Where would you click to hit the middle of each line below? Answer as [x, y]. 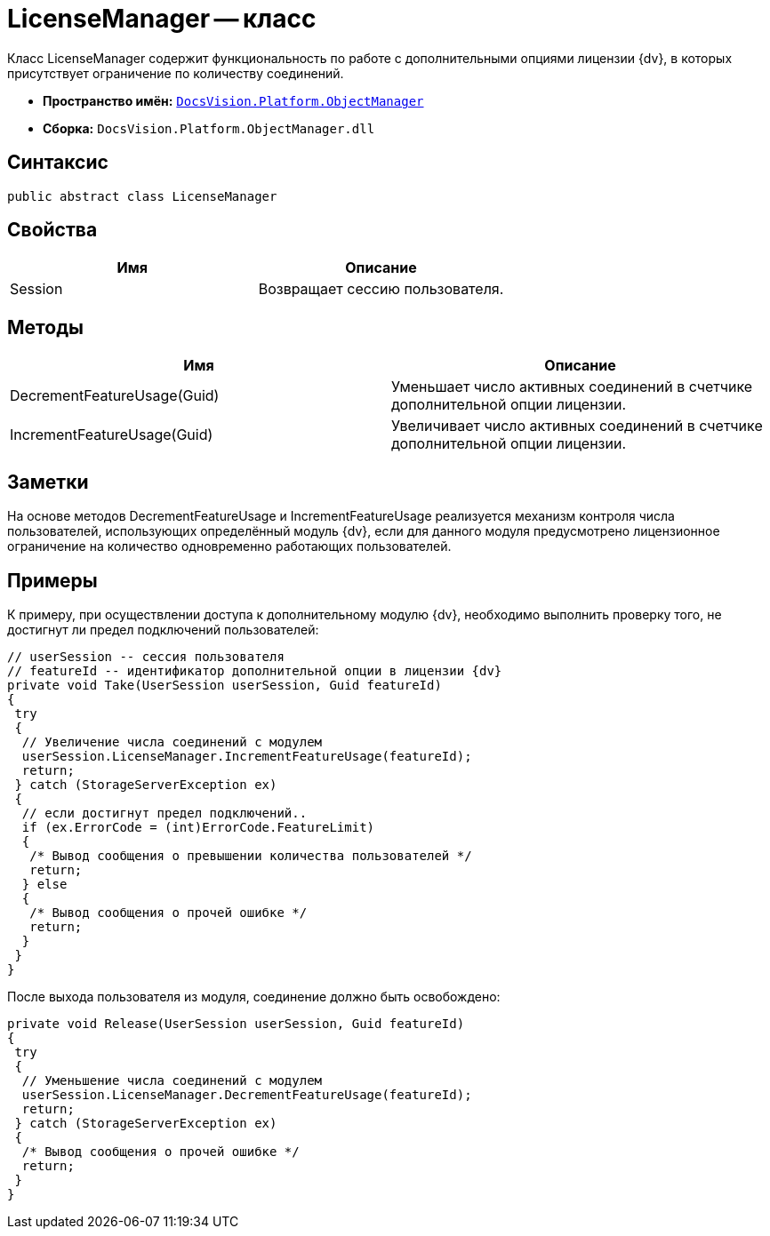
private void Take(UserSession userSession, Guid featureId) [225, 685]
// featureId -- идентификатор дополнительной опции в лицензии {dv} [255, 670]
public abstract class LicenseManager [142, 196]
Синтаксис [58, 163]
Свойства [52, 230]
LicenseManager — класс [162, 19]
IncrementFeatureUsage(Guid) [112, 435]
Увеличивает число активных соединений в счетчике [577, 426]
